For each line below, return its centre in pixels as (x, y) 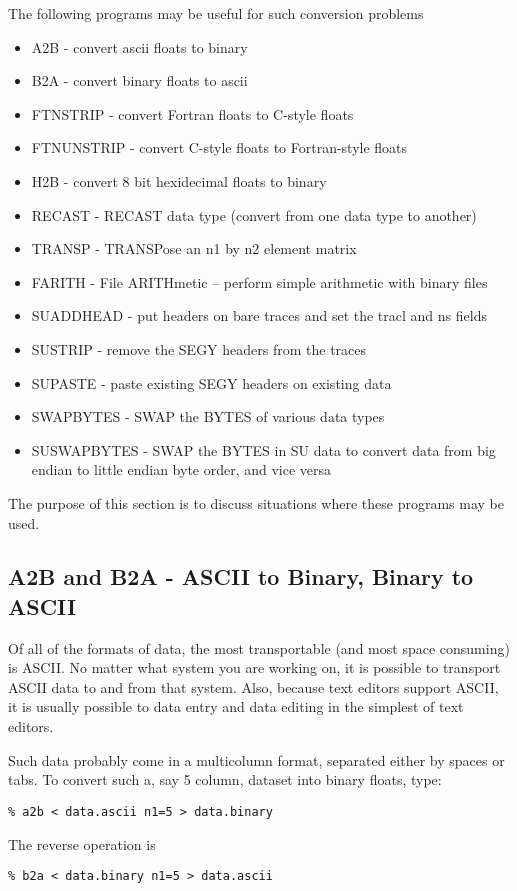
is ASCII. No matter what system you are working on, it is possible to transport (254, 667)
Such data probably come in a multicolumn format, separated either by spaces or (256, 759)
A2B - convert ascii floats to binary (139, 46)
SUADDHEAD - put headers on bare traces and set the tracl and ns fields (259, 315)
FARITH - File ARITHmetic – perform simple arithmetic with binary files (259, 281)
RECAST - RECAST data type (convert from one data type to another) (254, 214)
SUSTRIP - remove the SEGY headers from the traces (199, 348)
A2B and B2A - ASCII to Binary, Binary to (241, 576)
